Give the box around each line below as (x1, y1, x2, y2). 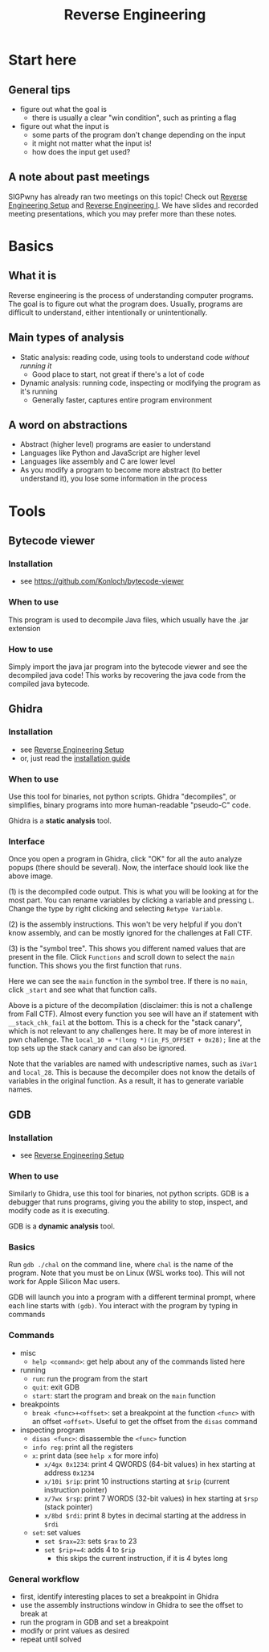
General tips (8, 83, 71, 97)
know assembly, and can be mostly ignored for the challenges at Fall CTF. (8, 928, 253, 938)
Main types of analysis (8, 331, 124, 345)
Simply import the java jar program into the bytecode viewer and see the (8, 662, 247, 671)
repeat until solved (19, 1634, 82, 1644)
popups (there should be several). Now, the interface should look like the (8, 863, 249, 873)
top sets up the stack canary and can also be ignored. (8, 1043, 187, 1053)
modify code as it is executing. (8, 1206, 110, 1216)
